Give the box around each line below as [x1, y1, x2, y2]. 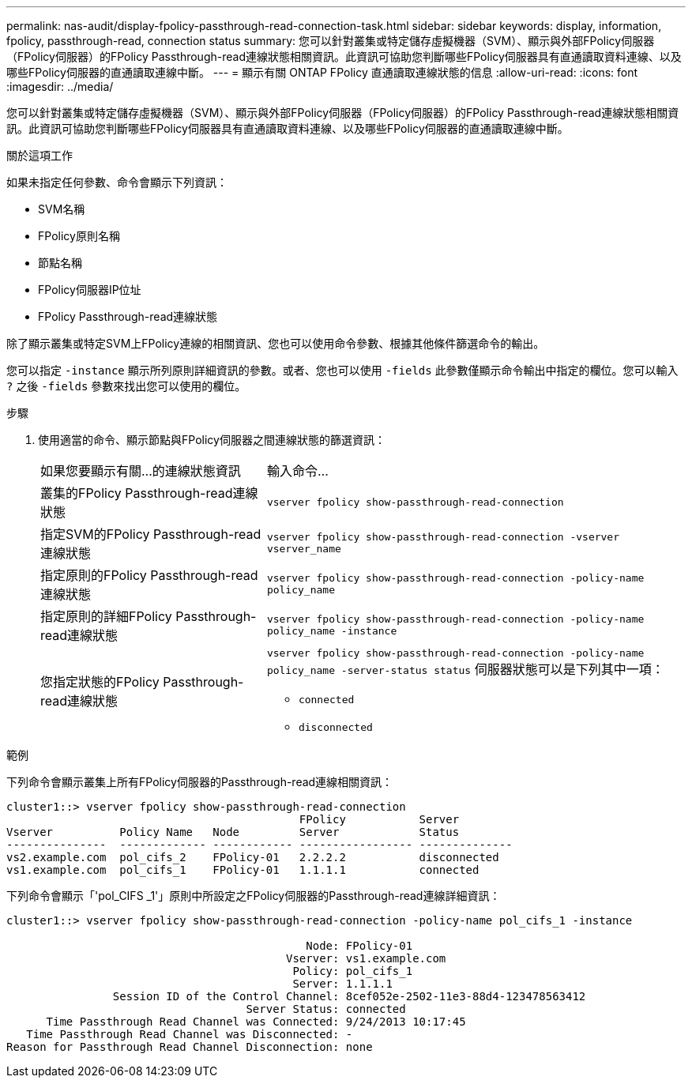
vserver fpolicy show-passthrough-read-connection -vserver [266, 531, 620, 543]
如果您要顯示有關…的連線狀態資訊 [40, 463, 241, 479]
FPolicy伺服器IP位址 [38, 283, 141, 296]
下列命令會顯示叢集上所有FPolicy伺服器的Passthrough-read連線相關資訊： [6, 775, 393, 789]
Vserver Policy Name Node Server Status [6, 826, 460, 838]
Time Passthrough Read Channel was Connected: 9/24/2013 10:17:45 [46, 1015, 466, 1028]
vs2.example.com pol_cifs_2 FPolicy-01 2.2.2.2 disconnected [6, 851, 499, 864]
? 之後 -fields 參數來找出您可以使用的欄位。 [6, 379, 246, 393]
